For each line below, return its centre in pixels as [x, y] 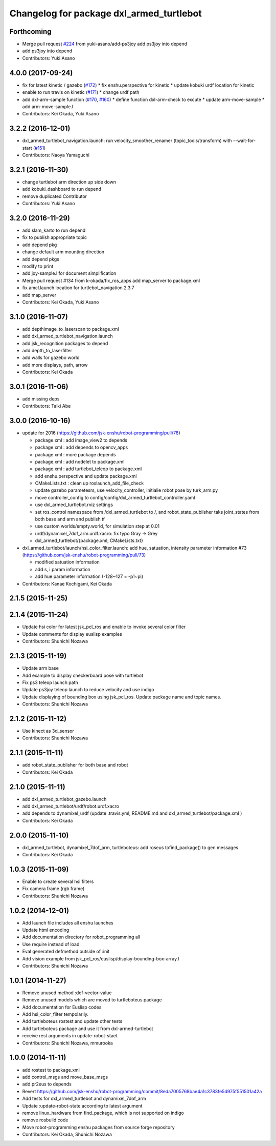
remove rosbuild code [45, 1120]
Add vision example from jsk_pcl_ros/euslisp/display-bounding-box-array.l [101, 958]
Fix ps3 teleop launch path [50, 682]
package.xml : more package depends [75, 454]
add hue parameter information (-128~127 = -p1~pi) [89, 576]
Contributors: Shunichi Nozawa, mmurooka [68, 1043]
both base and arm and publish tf [70, 519]
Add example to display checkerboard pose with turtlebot [83, 675]
